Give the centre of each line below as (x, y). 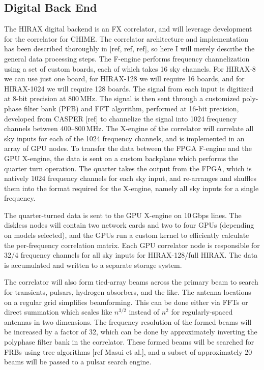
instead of (144, 312)
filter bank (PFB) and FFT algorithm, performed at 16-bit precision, (131, 108)
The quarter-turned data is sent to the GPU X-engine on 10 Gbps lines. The (123, 215)
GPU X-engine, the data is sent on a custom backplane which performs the (121, 158)
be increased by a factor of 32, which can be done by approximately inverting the (131, 332)
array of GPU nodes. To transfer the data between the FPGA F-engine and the (128, 148)
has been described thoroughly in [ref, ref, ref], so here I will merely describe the (129, 49)
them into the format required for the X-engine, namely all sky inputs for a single (131, 188)
